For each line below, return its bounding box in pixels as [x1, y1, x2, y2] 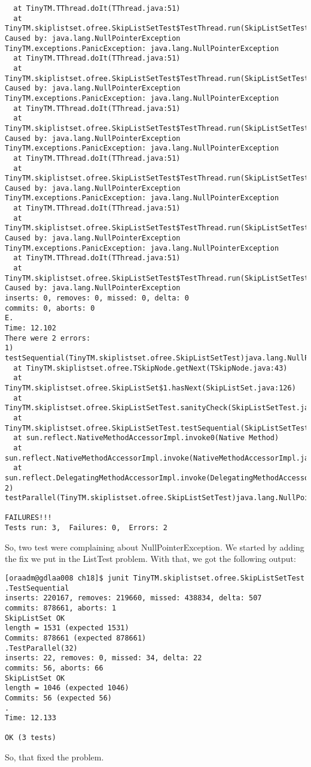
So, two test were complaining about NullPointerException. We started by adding [5, 540, 304, 553]
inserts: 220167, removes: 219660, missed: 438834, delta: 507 [5, 594, 262, 603]
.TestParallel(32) [5, 643, 78, 652]
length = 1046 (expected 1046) [5, 684, 129, 693]
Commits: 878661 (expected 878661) [5, 633, 147, 642]
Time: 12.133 [5, 714, 56, 723]
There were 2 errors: [5, 333, 91, 342]
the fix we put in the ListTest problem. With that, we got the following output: [5, 552, 296, 565]
